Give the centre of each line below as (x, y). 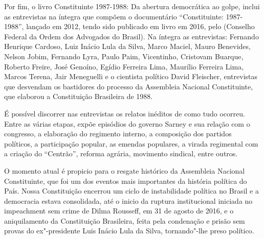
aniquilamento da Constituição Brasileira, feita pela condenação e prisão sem (125, 220)
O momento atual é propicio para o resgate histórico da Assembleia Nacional (125, 170)
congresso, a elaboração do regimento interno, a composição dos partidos (118, 134)
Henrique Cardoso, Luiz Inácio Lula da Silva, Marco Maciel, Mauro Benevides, (127, 46)
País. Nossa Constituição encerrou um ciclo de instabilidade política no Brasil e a (131, 191)
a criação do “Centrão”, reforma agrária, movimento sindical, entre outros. (121, 153)
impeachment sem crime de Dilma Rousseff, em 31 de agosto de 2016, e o (119, 211)
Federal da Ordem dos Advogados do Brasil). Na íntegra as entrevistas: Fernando (131, 36)
